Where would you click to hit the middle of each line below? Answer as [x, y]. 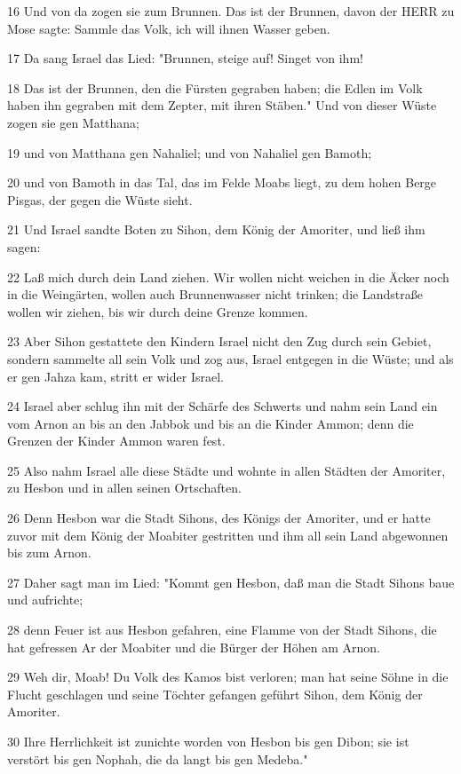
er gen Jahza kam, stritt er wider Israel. [115, 376]
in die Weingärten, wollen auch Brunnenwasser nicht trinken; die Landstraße [215, 294]
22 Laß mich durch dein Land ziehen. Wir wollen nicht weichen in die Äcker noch [228, 276]
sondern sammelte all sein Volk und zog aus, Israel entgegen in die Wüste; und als [230, 358]
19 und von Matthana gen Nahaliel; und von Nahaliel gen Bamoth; [190, 152]
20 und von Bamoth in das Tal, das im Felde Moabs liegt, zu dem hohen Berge [222, 182]
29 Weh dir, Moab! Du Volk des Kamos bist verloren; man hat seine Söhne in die [228, 677]
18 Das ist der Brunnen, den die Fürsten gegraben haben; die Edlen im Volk [215, 87]
